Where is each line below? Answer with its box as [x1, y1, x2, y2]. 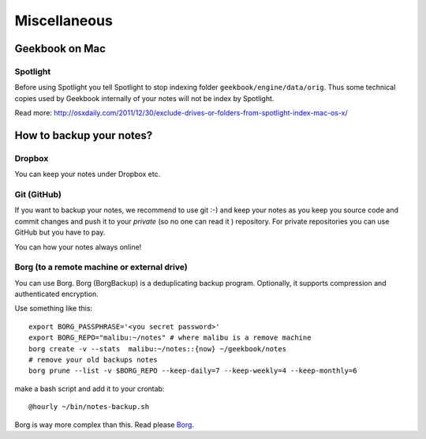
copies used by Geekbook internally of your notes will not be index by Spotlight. [14, 93, 275, 103]
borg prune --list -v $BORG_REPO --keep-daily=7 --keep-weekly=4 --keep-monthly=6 [28, 366, 357, 375]
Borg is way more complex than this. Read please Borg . [14, 419, 195, 430]
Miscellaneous [14, 12, 114, 29]
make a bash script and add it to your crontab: [14, 384, 165, 393]
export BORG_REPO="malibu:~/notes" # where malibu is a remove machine [28, 333, 312, 343]
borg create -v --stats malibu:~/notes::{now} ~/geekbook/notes [28, 344, 287, 353]
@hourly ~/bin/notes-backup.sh [28, 403, 150, 411]
